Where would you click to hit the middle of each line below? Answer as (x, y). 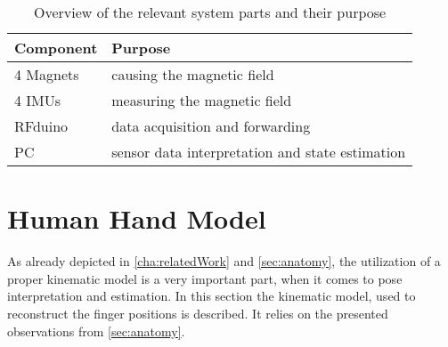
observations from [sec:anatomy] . (96, 331)
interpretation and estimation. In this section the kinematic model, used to (212, 296)
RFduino (41, 126)
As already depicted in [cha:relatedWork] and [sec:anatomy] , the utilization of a (224, 261)
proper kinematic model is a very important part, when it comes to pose (205, 278)
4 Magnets (47, 74)
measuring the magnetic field (202, 100)
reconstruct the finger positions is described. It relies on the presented (198, 313)
